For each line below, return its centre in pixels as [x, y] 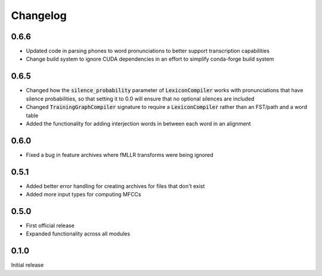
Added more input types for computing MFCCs [83, 195]
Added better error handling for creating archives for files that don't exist [115, 186]
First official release [50, 225]
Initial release [27, 265]
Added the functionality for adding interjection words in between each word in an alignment [138, 123]
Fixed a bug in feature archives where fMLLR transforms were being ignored [120, 155]
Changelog [39, 15]
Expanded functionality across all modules [78, 234]
